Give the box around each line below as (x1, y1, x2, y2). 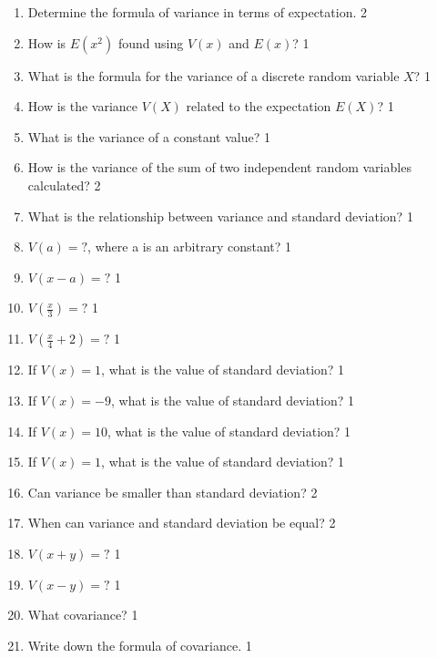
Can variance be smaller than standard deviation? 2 (27, 482, 318, 501)
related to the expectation (186, 97, 331, 116)
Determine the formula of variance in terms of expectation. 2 (27, 3, 367, 21)
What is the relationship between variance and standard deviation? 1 (27, 206, 413, 225)
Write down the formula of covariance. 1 (27, 635, 252, 654)
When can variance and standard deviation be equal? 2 (27, 513, 336, 532)
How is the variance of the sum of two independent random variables (27, 158, 412, 177)
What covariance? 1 (27, 605, 138, 624)
